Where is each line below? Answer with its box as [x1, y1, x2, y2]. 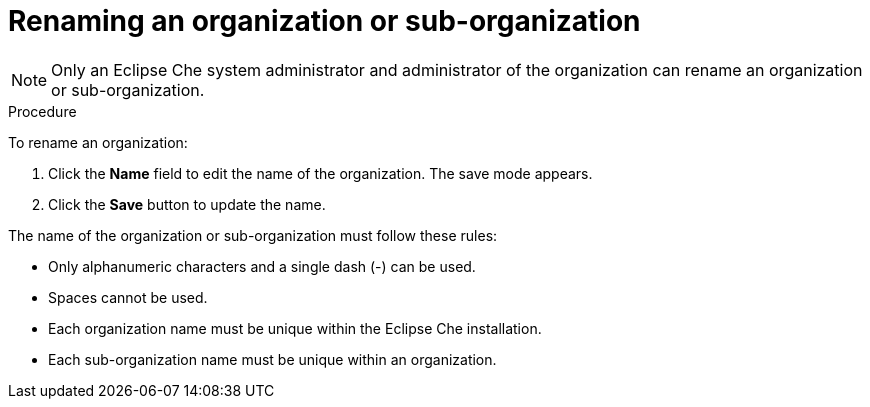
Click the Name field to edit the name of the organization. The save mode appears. [48, 164, 593, 182]
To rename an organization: [8, 133, 188, 151]
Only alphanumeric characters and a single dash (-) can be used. [48, 257, 476, 275]
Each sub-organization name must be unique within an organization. [48, 350, 497, 368]
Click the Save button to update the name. [48, 195, 326, 213]
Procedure [8, 102, 77, 120]
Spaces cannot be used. [48, 288, 208, 306]
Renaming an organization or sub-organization [8, 4, 641, 38]
